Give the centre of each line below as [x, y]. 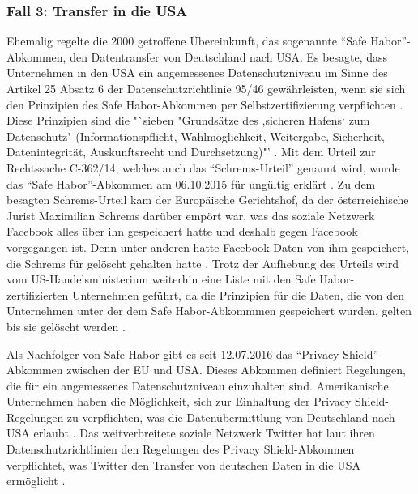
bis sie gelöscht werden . [66, 326]
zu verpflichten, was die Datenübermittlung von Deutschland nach [231, 417]
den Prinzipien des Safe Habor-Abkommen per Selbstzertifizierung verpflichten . [205, 104]
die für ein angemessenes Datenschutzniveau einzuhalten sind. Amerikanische [198, 385]
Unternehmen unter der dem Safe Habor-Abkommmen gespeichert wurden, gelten [209, 311]
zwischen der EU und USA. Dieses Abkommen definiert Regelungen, [236, 370]
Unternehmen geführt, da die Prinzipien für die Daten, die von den [238, 294]
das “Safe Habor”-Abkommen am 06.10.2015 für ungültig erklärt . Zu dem [191, 183]
